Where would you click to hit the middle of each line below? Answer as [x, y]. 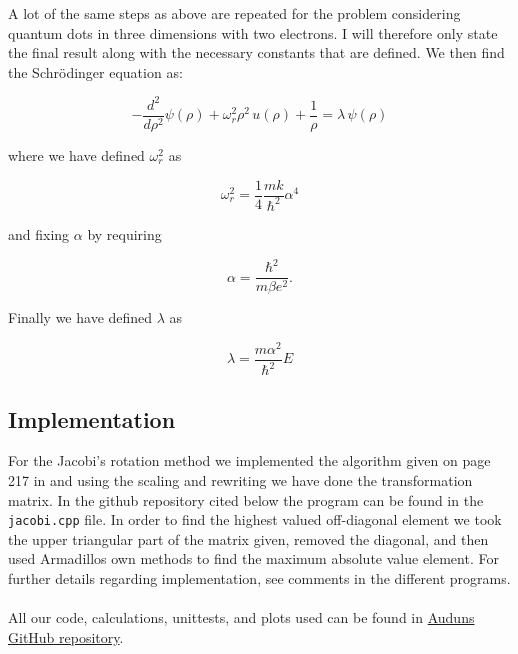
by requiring [124, 233]
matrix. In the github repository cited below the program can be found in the [246, 499]
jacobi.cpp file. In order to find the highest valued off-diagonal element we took [255, 519]
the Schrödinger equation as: [95, 71]
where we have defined [76, 154]
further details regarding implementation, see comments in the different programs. [259, 578]
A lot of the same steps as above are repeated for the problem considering [234, 13]
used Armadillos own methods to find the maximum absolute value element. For [253, 558]
